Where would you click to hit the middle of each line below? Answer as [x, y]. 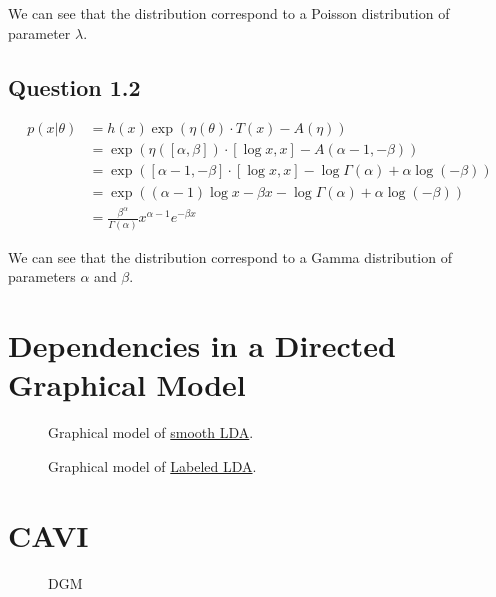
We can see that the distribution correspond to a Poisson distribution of [229, 13]
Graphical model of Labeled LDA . [152, 465]
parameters [42, 276]
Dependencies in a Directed [202, 345]
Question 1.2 [74, 86]
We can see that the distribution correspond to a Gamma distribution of [230, 256]
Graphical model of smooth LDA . [151, 432]
